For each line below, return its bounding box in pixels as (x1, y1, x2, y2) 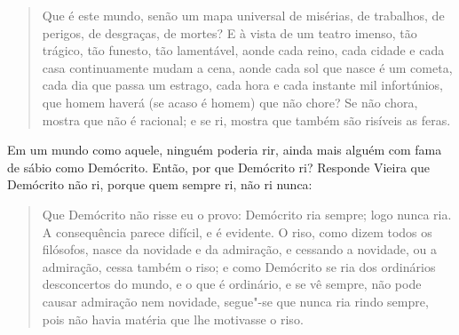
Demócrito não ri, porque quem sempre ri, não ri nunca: (7, 175, 313, 194)
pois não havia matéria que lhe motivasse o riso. (42, 309, 304, 328)
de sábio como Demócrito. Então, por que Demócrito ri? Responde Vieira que (7, 157, 430, 176)
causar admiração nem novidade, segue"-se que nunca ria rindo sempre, (42, 291, 429, 310)
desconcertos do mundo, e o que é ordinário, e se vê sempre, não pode (42, 275, 422, 293)
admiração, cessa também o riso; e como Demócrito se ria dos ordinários (42, 257, 436, 275)
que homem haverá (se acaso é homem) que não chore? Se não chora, (42, 92, 418, 111)
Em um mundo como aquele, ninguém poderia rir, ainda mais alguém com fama (7, 140, 442, 159)
